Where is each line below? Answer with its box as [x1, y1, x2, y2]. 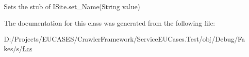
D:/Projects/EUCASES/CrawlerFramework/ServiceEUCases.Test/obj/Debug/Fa [4, 34, 245, 44]
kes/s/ [4, 43, 23, 53]
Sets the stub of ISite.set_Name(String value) [4, 1, 140, 11]
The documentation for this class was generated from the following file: [4, 17, 215, 28]
